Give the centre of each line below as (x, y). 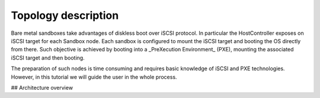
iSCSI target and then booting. (48, 58)
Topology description (65, 15)
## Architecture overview (42, 87)
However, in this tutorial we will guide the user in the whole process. (94, 77)
